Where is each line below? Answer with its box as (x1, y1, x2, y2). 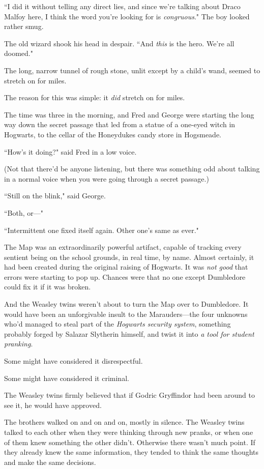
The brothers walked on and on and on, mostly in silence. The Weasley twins (4, 417, 245, 427)
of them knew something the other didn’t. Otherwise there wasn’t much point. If (4, 436, 255, 447)
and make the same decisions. (4, 456, 96, 467)
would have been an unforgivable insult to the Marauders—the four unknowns (4, 308, 248, 319)
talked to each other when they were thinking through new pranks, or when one (4, 427, 253, 437)
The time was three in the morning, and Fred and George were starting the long (4, 109, 254, 120)
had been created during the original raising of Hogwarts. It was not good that (4, 261, 248, 272)
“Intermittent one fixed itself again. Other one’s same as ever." (4, 224, 199, 235)
